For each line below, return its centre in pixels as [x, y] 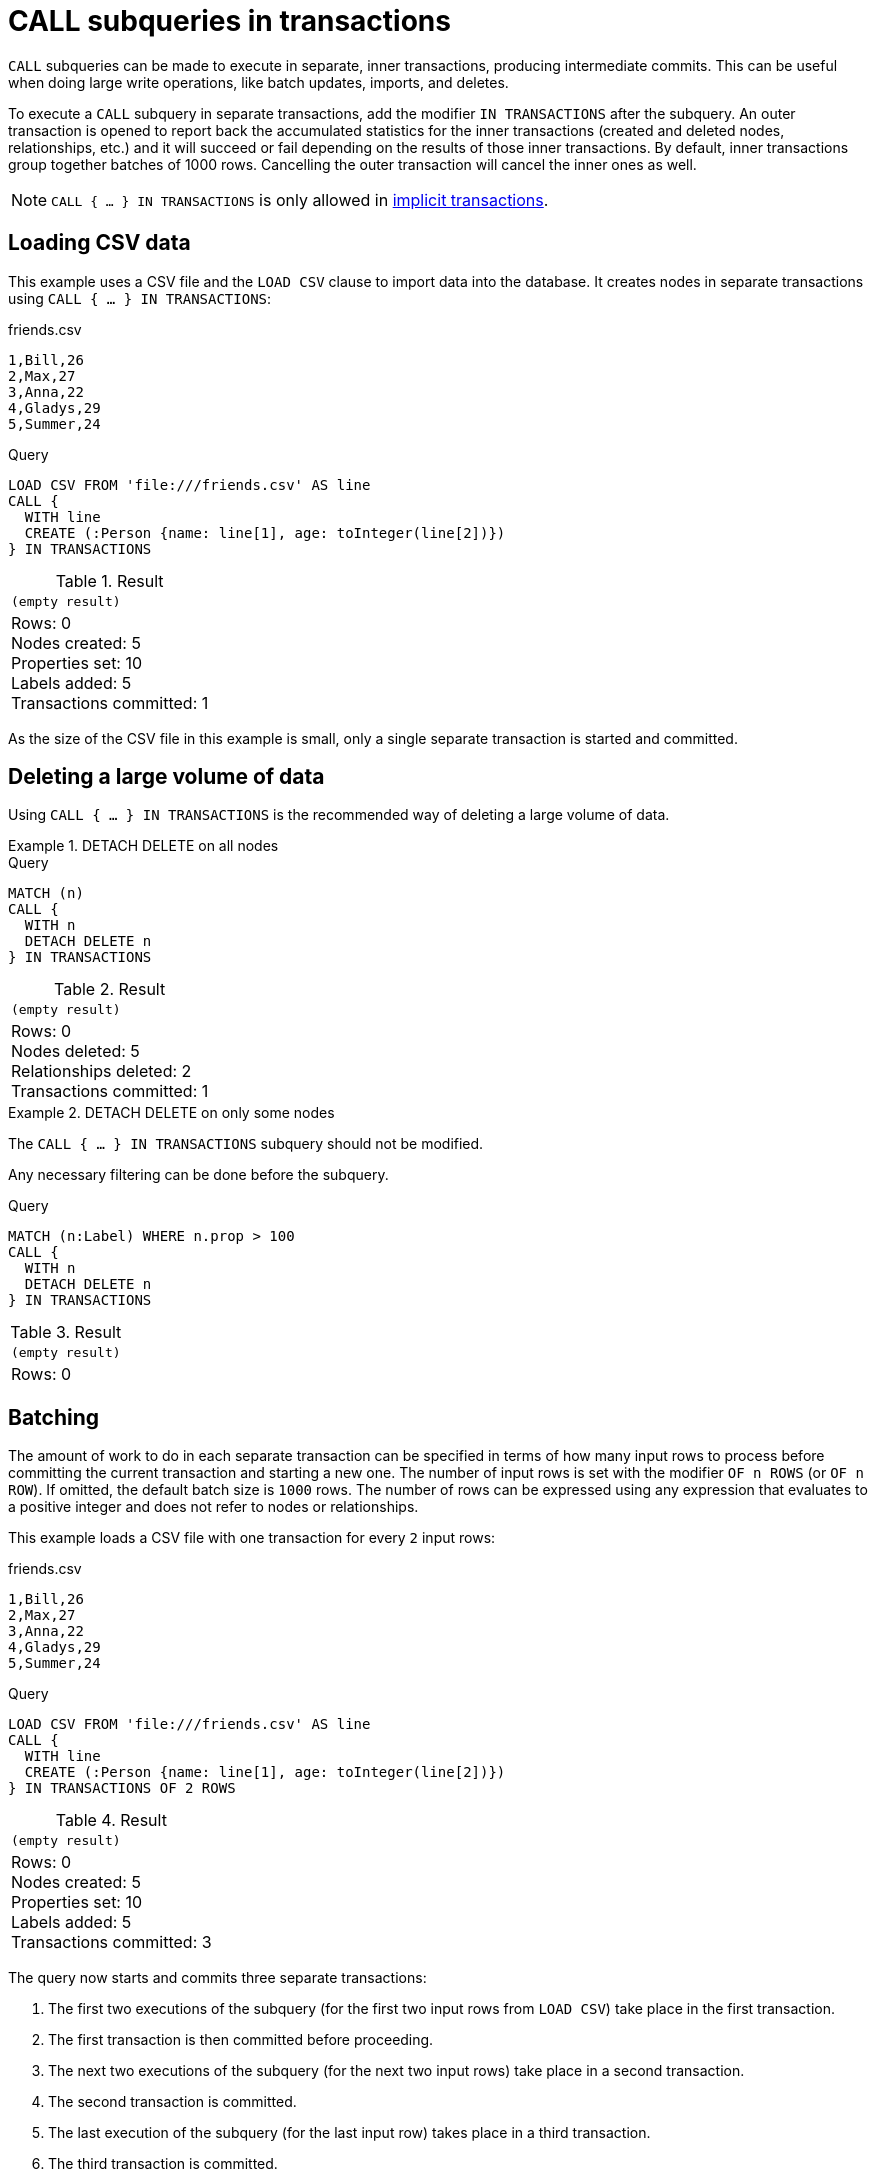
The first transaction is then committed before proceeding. [241, 2040]
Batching [54, 1417]
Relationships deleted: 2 [101, 1071]
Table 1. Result [109, 580]
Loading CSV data [99, 243]
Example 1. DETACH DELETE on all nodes [143, 846]
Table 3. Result [66, 1332]
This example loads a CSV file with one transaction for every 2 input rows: [252, 1538]
